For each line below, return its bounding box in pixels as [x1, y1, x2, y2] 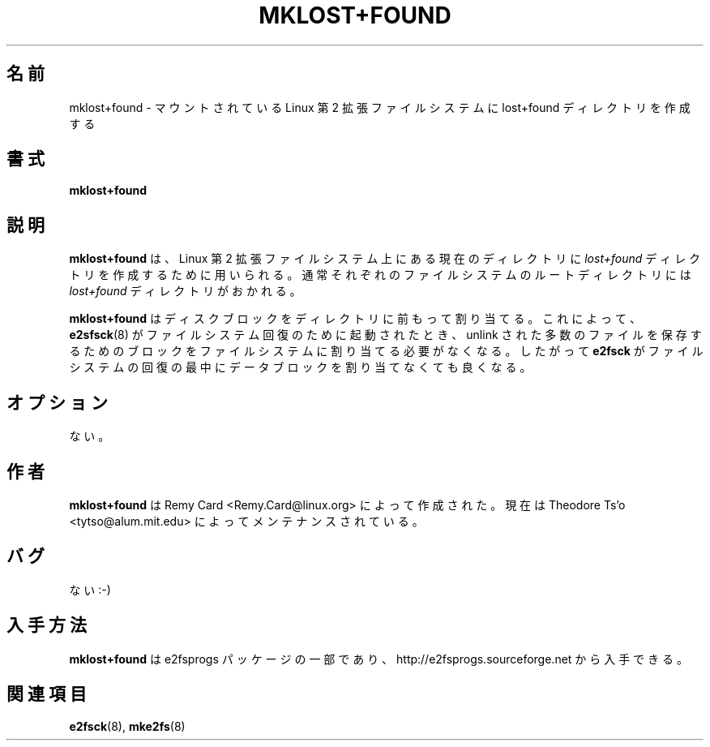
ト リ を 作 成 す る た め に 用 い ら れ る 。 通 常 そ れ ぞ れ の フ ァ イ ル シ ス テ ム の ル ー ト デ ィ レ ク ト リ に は [69, 268, 691, 282]
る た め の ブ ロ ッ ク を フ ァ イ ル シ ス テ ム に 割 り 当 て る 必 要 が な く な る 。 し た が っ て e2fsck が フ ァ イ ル [69, 344, 704, 358]
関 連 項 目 [6, 684, 87, 705]
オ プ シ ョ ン [6, 392, 108, 413]
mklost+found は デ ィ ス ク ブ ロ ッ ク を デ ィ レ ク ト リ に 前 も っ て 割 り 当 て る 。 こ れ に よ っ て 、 [69, 311, 641, 326]
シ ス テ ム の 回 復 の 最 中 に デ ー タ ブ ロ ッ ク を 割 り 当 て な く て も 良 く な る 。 [69, 360, 532, 375]
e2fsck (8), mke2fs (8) [69, 719, 186, 733]
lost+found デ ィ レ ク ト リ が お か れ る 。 [69, 284, 302, 298]
